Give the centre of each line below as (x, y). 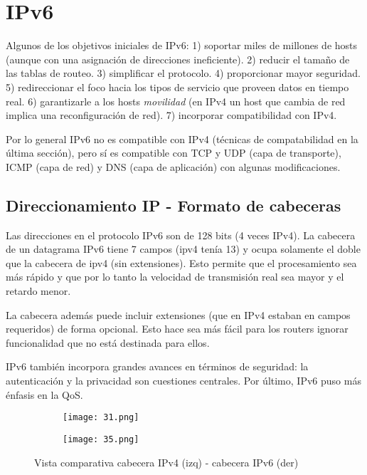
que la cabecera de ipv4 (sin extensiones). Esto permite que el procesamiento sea (181, 262)
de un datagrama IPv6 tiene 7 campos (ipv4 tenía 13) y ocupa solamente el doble (183, 249)
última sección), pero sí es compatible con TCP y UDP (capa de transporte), (174, 153)
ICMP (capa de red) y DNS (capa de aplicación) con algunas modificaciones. (173, 166)
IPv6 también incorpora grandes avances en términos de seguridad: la (157, 366)
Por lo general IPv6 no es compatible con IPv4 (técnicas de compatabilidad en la (182, 139)
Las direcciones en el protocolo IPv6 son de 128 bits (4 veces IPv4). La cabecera (181, 235)
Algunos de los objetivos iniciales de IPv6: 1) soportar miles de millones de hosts (182, 45)
